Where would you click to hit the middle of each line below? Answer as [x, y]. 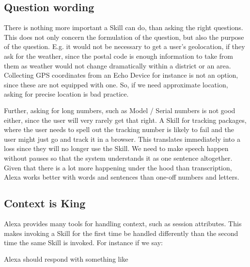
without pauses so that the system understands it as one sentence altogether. [118, 158]
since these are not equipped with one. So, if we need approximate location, [116, 84]
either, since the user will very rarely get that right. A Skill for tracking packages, [125, 120]
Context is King [45, 203]
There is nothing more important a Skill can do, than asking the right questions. [124, 27]
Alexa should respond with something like [66, 259]
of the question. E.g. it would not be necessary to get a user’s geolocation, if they [125, 46]
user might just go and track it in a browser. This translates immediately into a [122, 139]
